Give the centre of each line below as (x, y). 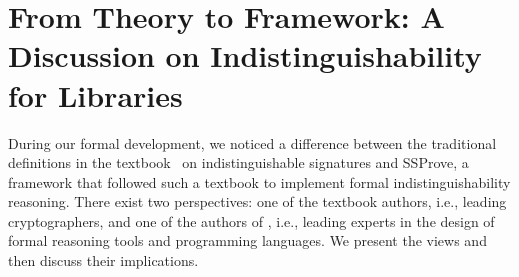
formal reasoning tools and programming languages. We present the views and (247, 240)
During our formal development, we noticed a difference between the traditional (252, 142)
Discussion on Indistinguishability (245, 55)
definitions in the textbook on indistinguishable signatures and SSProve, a (238, 162)
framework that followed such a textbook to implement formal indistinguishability (259, 181)
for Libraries (95, 94)
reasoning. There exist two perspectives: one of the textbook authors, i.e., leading (257, 201)
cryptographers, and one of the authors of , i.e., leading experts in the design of (251, 220)
